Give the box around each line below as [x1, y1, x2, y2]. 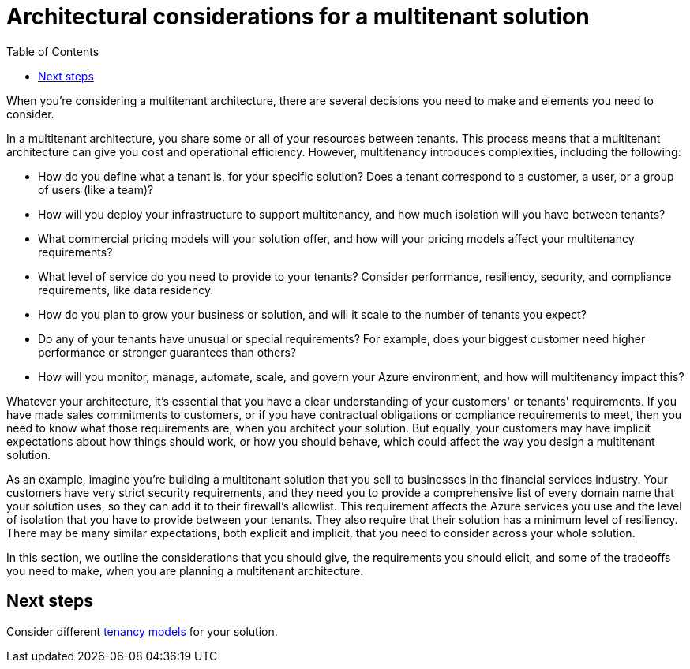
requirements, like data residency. [38, 282, 214, 297]
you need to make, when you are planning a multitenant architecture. [6, 563, 364, 577]
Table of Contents [6, 44, 99, 58]
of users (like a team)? [38, 182, 154, 196]
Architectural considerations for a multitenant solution [6, 3, 590, 30]
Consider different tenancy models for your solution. [6, 624, 278, 638]
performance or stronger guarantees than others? [38, 345, 296, 359]
